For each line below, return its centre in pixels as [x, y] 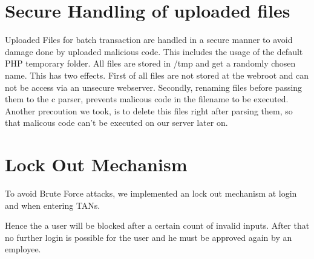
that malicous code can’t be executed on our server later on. [116, 123]
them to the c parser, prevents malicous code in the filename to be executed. [147, 99]
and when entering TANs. [53, 205]
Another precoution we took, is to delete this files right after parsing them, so [149, 110]
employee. [23, 249]
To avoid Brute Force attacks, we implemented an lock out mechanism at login [151, 193]
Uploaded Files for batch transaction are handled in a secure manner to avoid [149, 40]
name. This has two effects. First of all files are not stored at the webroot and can [157, 75]
